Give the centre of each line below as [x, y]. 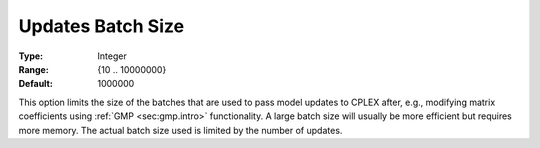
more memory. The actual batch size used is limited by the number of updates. [180, 130]
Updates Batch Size [101, 26]
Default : [36, 84]
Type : [31, 56]
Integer [112, 56]
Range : [33, 69]
